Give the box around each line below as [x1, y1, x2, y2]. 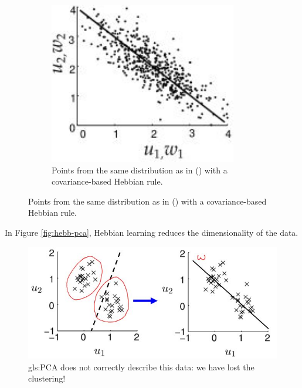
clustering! [28, 372, 66, 384]
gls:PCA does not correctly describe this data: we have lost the [28, 360, 255, 373]
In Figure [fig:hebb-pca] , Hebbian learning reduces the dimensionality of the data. [5, 226, 298, 238]
